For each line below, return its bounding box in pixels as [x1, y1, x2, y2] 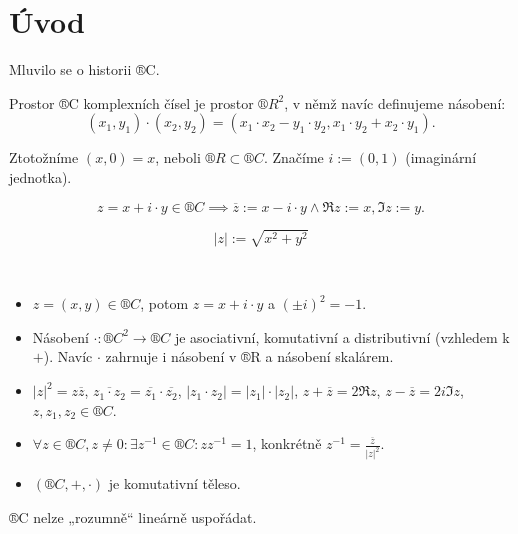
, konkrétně [252, 433, 322, 454]
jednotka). [9, 166, 72, 187]
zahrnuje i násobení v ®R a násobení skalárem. [105, 346, 394, 367]
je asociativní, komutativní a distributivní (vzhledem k [174, 326, 510, 347]
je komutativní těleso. [108, 473, 241, 494]
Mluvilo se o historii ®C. [9, 59, 160, 80]
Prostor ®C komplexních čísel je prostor [9, 92, 254, 113]
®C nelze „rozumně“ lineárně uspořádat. [9, 506, 257, 527]
